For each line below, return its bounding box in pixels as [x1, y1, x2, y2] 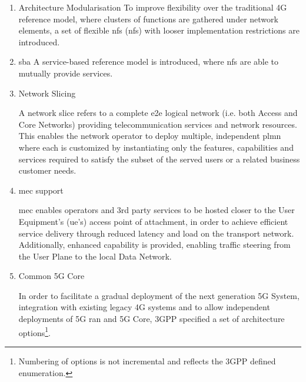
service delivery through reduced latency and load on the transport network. [18, 227, 294, 239]
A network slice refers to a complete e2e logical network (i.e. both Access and [18, 107, 298, 119]
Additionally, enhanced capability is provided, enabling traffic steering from [18, 238, 291, 251]
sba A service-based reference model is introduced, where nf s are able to [18, 55, 279, 68]
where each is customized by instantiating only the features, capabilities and [18, 141, 294, 153]
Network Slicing [18, 87, 76, 99]
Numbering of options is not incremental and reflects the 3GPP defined [18, 354, 276, 367]
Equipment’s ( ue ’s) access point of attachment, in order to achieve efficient [18, 215, 288, 227]
